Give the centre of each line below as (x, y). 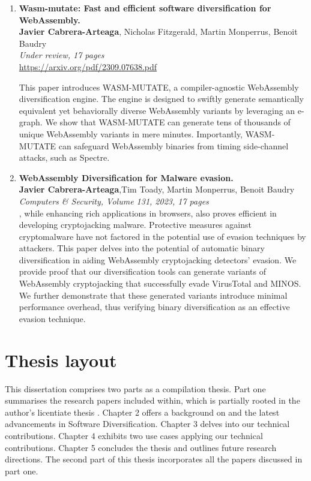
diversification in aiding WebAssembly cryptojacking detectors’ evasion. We (158, 259)
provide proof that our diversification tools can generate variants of (142, 271)
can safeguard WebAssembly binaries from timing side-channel (174, 145)
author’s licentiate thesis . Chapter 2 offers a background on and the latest (142, 412)
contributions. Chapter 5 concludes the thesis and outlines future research (141, 447)
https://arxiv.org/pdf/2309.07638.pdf (88, 66)
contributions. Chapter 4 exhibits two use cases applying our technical (134, 435)
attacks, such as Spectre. (64, 157)
